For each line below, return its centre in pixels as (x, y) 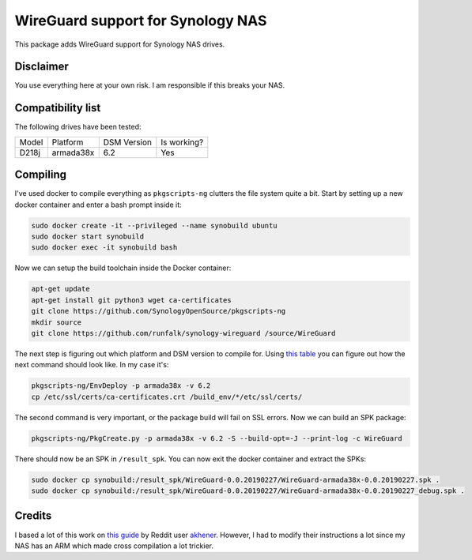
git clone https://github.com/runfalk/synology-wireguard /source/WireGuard (183, 333)
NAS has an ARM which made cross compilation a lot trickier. (114, 546)
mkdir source (57, 322)
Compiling (41, 175)
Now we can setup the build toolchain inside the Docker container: (123, 268)
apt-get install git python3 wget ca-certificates (132, 300)
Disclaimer (42, 67)
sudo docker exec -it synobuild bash (104, 248)
